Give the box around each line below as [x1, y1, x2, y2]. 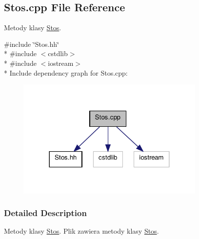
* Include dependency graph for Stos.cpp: [4, 67, 128, 78]
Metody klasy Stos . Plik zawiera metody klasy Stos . [4, 225, 159, 236]
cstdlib [48, 48, 68, 59]
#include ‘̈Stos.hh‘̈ [4, 39, 59, 49]
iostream [48, 58, 74, 68]
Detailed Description [4, 206, 87, 219]
